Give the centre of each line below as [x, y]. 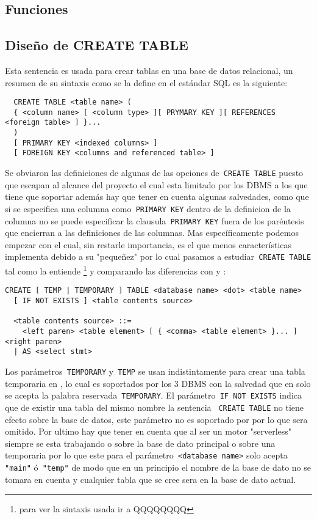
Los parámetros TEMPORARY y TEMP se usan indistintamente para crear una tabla [155, 371]
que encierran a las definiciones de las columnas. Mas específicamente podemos [152, 233]
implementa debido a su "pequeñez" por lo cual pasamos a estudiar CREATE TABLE [158, 256]
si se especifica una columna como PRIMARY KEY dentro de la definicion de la [148, 208]
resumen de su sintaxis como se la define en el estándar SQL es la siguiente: [146, 82]
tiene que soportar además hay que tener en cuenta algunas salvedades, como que [157, 197]
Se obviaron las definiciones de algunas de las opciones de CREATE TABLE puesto [154, 173]
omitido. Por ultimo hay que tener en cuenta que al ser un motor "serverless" [148, 431]
